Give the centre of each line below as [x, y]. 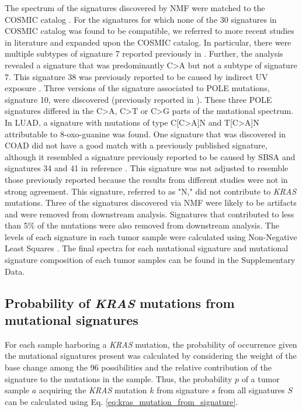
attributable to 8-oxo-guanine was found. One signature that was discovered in [145, 134]
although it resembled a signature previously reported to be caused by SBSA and [150, 156]
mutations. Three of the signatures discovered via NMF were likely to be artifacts [151, 202]
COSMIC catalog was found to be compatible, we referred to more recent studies [150, 31]
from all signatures [251, 390]
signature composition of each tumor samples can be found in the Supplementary [150, 260]
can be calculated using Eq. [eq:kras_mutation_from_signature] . [122, 401]
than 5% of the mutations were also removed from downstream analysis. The [142, 225]
